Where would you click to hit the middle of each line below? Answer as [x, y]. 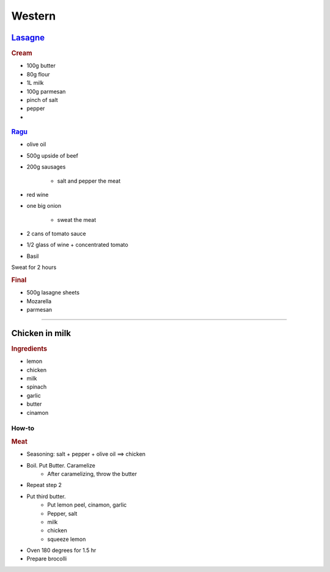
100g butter [41, 66]
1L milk [35, 83]
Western [34, 16]
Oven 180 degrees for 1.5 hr [61, 551]
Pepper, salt [62, 513]
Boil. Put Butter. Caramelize [61, 465]
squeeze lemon [67, 539]
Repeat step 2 [44, 485]
